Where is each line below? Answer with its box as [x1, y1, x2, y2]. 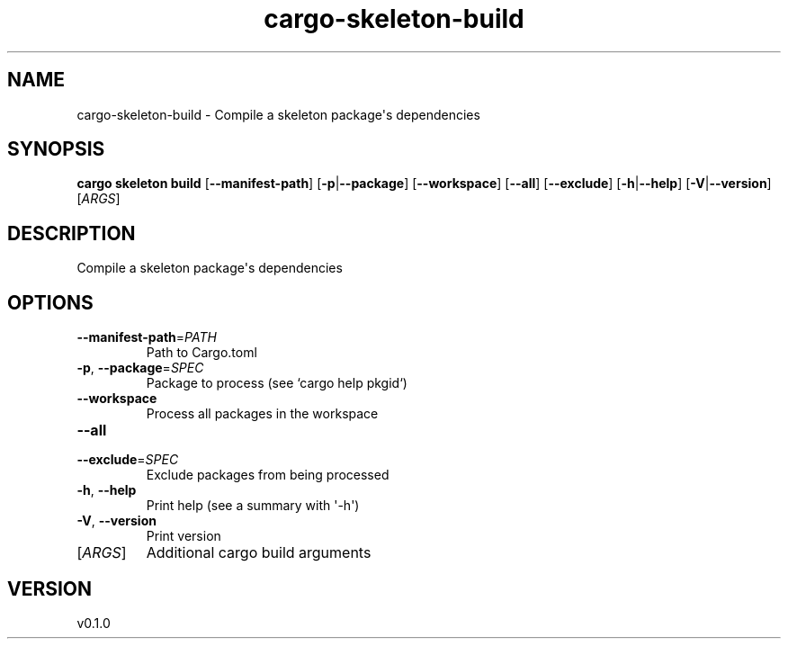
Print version [146, 528, 221, 544]
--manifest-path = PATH [76, 329, 217, 345]
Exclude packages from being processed [146, 467, 390, 483]
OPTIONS [7, 291, 94, 314]
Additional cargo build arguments [146, 543, 372, 562]
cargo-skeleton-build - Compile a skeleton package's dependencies [76, 106, 480, 122]
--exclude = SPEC [76, 452, 179, 468]
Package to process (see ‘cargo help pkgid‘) [146, 375, 407, 391]
